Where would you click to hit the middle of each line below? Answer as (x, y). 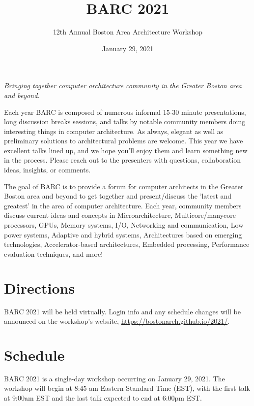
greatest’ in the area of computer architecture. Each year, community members (123, 205)
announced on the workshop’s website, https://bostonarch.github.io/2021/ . (117, 321)
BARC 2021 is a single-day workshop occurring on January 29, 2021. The (114, 378)
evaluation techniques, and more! (54, 254)
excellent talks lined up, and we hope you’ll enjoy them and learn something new (126, 150)
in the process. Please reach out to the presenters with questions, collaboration (122, 160)
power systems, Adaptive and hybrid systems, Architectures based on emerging (123, 234)
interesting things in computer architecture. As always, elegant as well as (114, 131)
